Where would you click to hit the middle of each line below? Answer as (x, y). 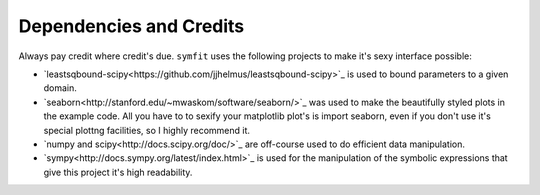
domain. (60, 88)
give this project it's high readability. (118, 172)
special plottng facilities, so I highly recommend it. (146, 130)
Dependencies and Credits (131, 26)
